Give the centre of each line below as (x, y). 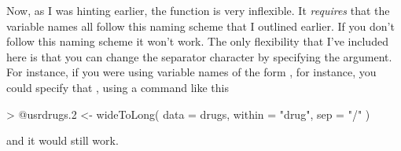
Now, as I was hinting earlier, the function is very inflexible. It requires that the (198, 10)
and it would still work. (63, 140)
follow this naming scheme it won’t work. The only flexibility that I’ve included (197, 41)
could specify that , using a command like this (118, 87)
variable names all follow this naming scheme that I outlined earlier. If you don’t (200, 26)
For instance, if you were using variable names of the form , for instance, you (191, 72)
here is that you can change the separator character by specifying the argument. (199, 56)
